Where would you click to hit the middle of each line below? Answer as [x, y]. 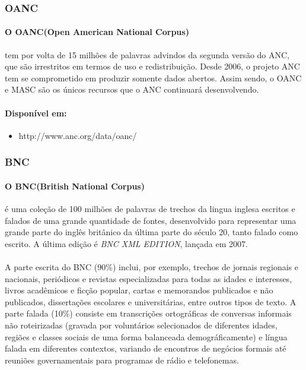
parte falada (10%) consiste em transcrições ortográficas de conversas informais [148, 313]
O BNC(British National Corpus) [75, 186]
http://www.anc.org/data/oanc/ [78, 135]
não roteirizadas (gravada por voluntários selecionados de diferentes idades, [141, 325]
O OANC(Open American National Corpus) [97, 32]
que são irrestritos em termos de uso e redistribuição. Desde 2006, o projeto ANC [152, 66]
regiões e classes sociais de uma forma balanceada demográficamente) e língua [146, 336]
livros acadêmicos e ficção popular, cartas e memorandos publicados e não [139, 290]
